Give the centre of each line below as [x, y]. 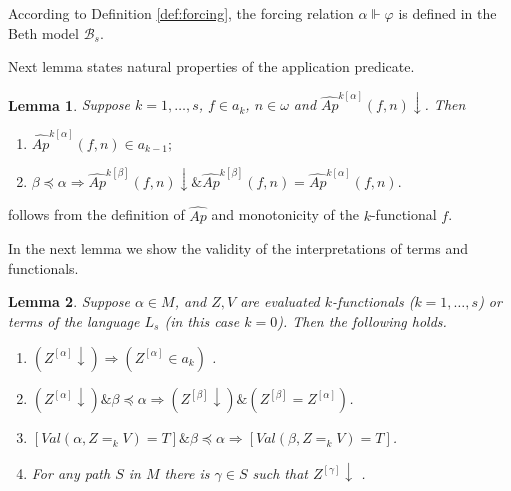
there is [187, 473]
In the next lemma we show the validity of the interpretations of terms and [238, 248]
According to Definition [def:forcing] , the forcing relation [181, 13]
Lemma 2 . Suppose [69, 301]
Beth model [43, 32]
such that [280, 473]
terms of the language [74, 320]
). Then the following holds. [362, 320]
